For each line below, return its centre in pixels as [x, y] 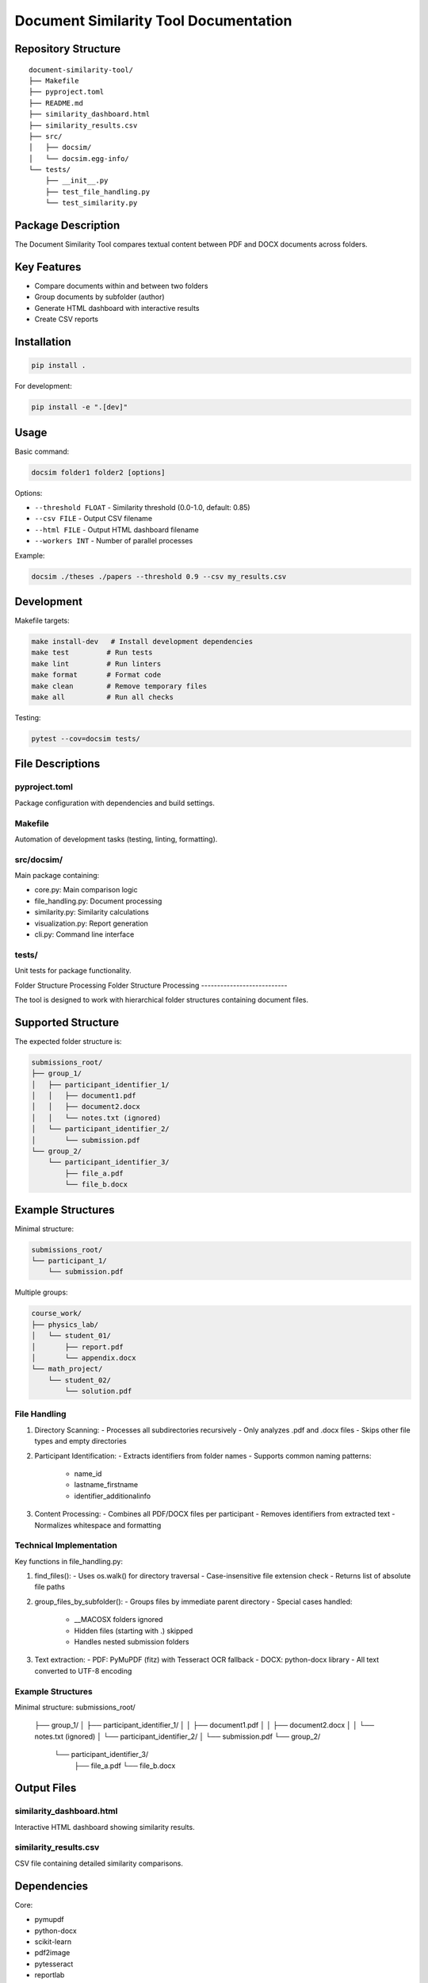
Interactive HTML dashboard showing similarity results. [105, 1827]
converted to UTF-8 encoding [83, 1670]
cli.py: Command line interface [84, 934]
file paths [50, 1587]
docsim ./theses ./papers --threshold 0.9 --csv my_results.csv [159, 576]
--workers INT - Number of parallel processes [114, 541]
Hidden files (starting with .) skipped [134, 1631]
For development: [44, 386]
